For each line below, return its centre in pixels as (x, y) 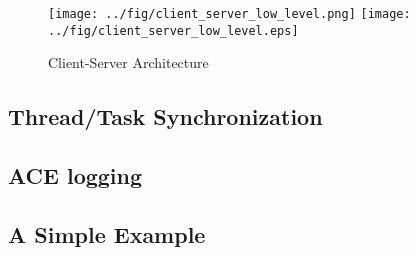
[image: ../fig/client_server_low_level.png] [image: (229, 14)
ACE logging (75, 175)
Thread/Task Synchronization (165, 116)
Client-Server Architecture (128, 62)
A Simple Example (107, 233)
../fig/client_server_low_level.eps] (173, 30)
